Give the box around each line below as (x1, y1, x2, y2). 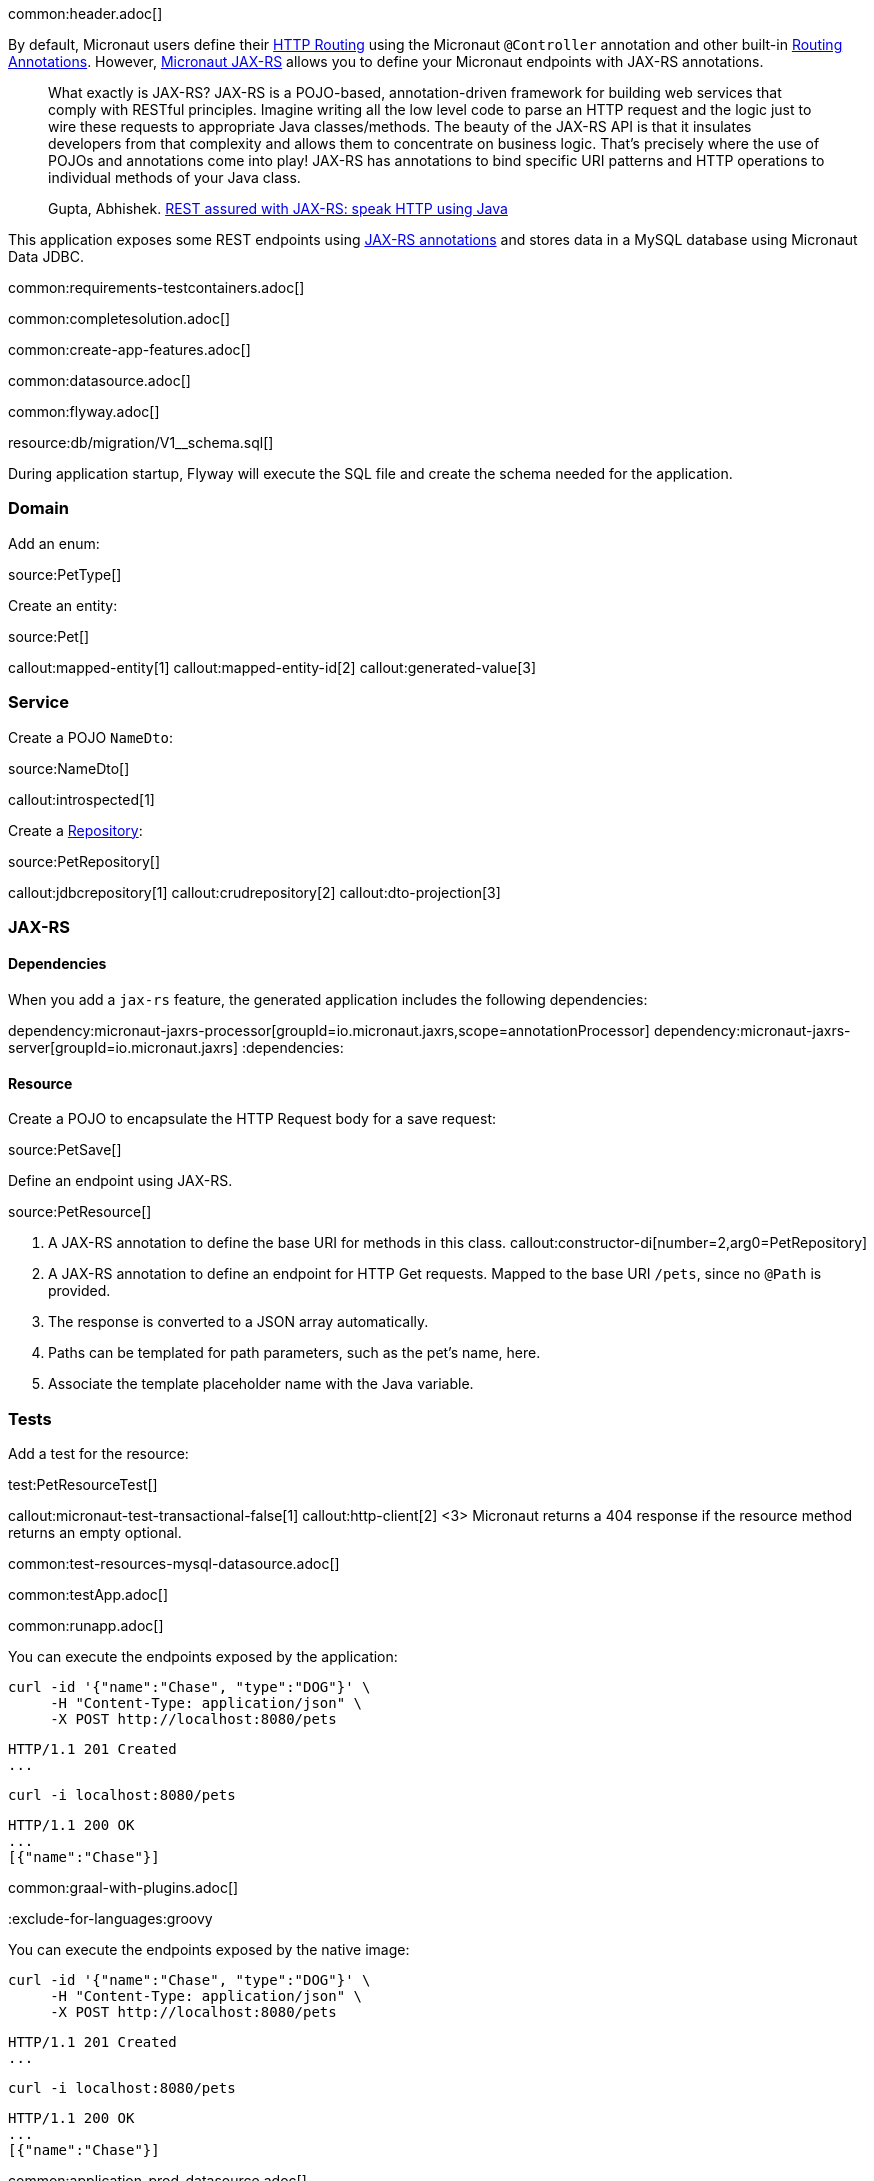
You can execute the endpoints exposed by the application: (8, 1648, 398, 1666)
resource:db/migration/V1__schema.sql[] (8, 434, 274, 451)
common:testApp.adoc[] (8, 1586, 169, 1604)
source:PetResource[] (8, 1203, 152, 1221)
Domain (8, 498, 69, 519)
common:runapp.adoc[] (8, 1617, 164, 1635)
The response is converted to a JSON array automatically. (48, 1313, 429, 1331)
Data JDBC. (8, 248, 84, 265)
